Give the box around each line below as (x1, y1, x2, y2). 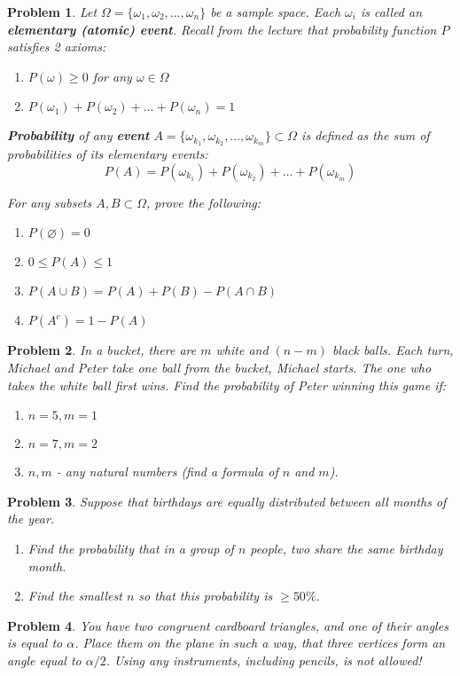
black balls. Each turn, (331, 341, 454, 359)
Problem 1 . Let (7, 3, 97, 20)
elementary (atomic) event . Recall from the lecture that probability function (7, 20, 437, 38)
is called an (360, 3, 423, 20)
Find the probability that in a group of (27, 538, 234, 557)
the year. (7, 509, 55, 528)
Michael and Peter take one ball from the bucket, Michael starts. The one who (7, 358, 432, 377)
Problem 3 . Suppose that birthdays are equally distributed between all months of (7, 491, 447, 510)
